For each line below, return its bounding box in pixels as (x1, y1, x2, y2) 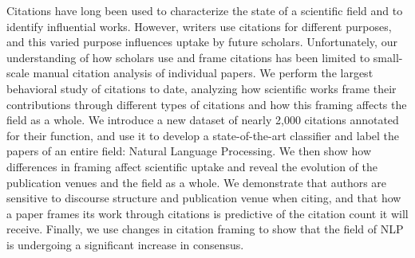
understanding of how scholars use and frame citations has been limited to (6, 49, 370, 65)
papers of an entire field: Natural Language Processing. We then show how (6, 143, 372, 159)
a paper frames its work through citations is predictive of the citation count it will (6, 205, 409, 221)
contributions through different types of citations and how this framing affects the (6, 96, 407, 112)
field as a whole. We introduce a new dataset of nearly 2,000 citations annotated (6, 111, 399, 128)
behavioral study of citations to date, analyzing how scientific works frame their (6, 80, 397, 96)
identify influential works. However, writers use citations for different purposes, (6, 18, 392, 34)
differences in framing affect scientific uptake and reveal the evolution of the (6, 158, 377, 174)
